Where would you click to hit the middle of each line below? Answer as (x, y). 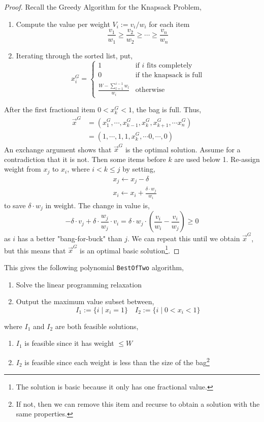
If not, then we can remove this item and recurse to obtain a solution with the (138, 403)
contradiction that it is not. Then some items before (85, 159)
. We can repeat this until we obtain (184, 238)
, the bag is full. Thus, (167, 109)
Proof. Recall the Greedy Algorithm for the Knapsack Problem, (103, 7)
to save (15, 205)
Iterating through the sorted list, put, (74, 55)
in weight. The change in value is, (97, 205)
